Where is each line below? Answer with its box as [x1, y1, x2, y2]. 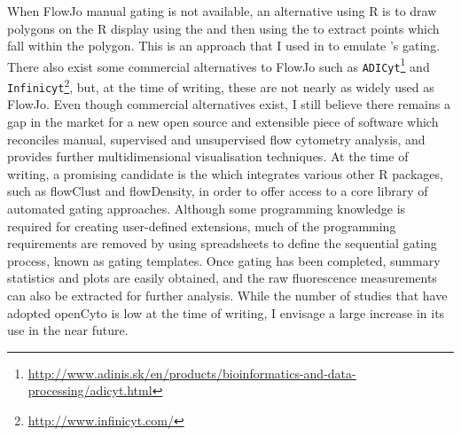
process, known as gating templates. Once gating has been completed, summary [7, 251, 441, 269]
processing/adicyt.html [27, 381, 152, 400]
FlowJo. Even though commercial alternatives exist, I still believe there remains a [7, 95, 450, 113]
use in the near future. [7, 321, 129, 339]
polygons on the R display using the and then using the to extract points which [7, 19, 440, 37]
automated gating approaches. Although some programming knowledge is [7, 199, 406, 217]
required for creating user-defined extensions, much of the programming [7, 216, 396, 235]
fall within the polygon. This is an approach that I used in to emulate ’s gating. [7, 36, 441, 55]
